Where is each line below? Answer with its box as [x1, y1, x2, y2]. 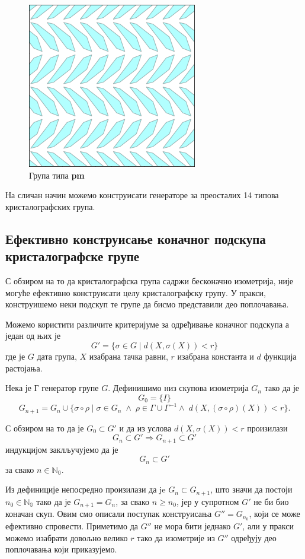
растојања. [5, 361, 43, 374]
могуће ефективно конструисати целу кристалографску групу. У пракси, [5, 286, 266, 298]
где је [5, 350, 25, 362]
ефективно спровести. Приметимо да [5, 520, 138, 532]
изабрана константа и [177, 350, 254, 362]
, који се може [249, 507, 300, 520]
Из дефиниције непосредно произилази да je [5, 483, 166, 496]
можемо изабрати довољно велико [5, 531, 128, 544]
